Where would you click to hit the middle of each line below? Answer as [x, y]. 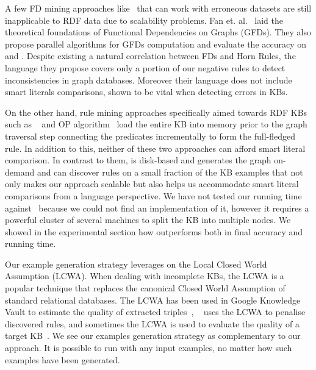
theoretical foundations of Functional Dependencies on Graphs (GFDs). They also [158, 32]
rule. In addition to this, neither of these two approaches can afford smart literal [155, 148]
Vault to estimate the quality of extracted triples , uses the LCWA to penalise [155, 312]
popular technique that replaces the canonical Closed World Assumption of [145, 288]
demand [20, 172]
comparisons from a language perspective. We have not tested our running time [153, 195]
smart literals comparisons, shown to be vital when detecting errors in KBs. [146, 92]
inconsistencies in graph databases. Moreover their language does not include [149, 80]
